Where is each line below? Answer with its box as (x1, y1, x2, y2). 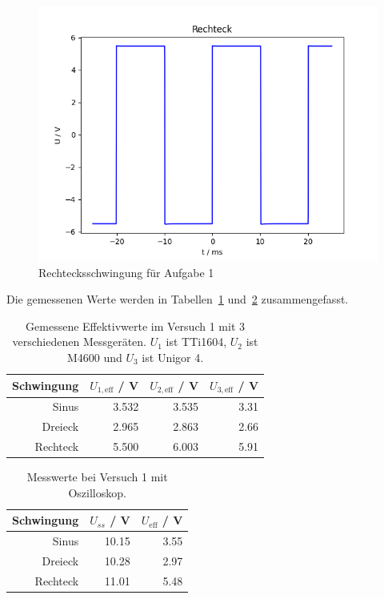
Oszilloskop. (68, 484, 126, 501)
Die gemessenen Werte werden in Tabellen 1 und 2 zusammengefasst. (6, 291, 349, 308)
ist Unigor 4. (142, 348, 204, 365)
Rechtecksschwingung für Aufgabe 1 (38, 263, 214, 280)
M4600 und (66, 348, 122, 365)
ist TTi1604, (166, 333, 227, 350)
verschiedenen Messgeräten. (12, 333, 147, 350)
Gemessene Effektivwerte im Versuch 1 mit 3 (26, 317, 245, 334)
